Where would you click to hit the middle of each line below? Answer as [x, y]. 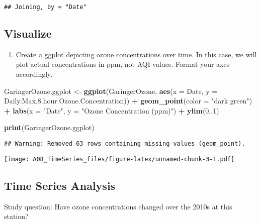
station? [16, 216]
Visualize [28, 33]
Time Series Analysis [60, 185]
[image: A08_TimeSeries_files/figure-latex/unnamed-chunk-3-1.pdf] [119, 159]
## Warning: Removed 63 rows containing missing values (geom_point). [125, 144]
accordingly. [34, 74]
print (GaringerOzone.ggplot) [49, 127]
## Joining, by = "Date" [46, 7]
